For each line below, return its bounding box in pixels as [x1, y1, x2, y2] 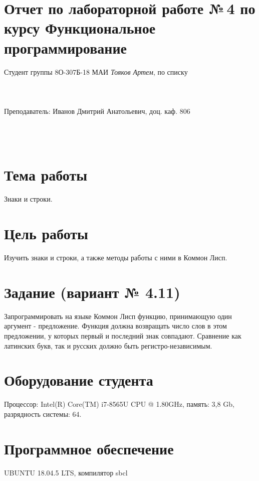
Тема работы [4, 165, 88, 185]
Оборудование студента [4, 370, 153, 390]
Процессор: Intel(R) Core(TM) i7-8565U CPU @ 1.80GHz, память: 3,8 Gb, [4, 399, 234, 409]
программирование [4, 37, 127, 58]
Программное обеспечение [4, 438, 174, 458]
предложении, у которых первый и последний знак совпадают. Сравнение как [4, 331, 241, 341]
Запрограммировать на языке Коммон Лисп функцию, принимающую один [4, 310, 232, 321]
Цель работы [4, 223, 88, 244]
